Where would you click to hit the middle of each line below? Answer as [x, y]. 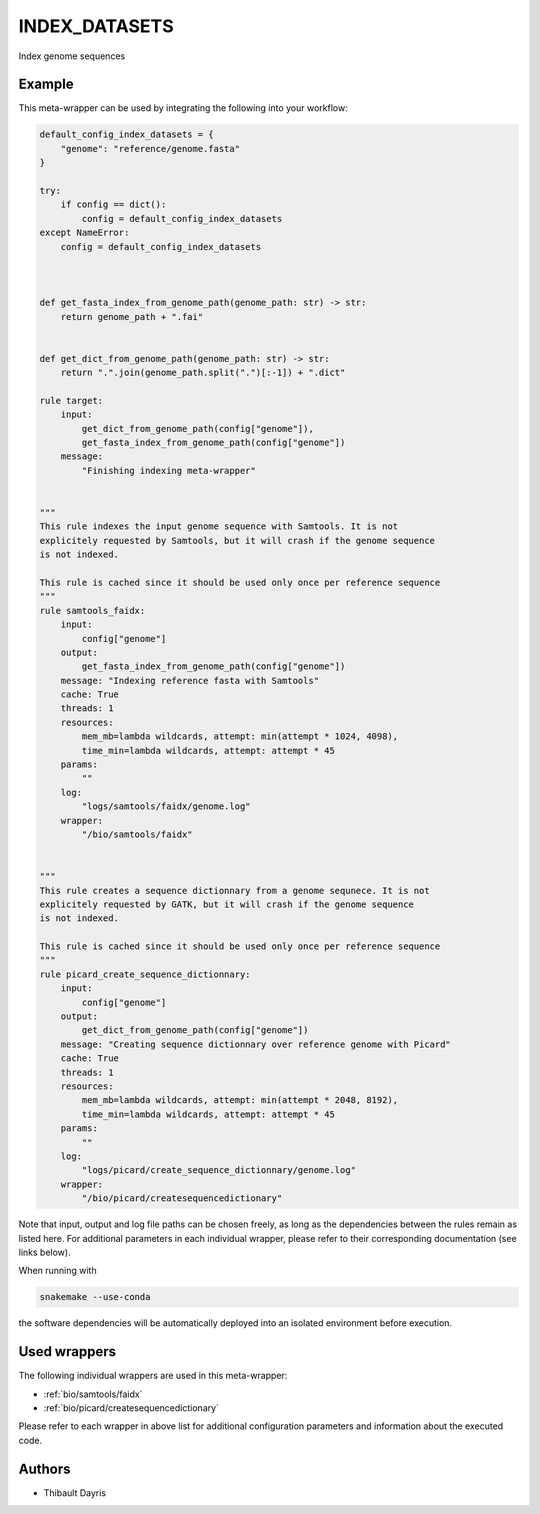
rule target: [71, 400]
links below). [44, 1252]
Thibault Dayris [75, 1492]
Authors [44, 1468]
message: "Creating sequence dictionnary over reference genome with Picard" [256, 1044]
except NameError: [84, 233]
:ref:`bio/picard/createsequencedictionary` [131, 1407]
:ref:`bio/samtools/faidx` [93, 1394]
